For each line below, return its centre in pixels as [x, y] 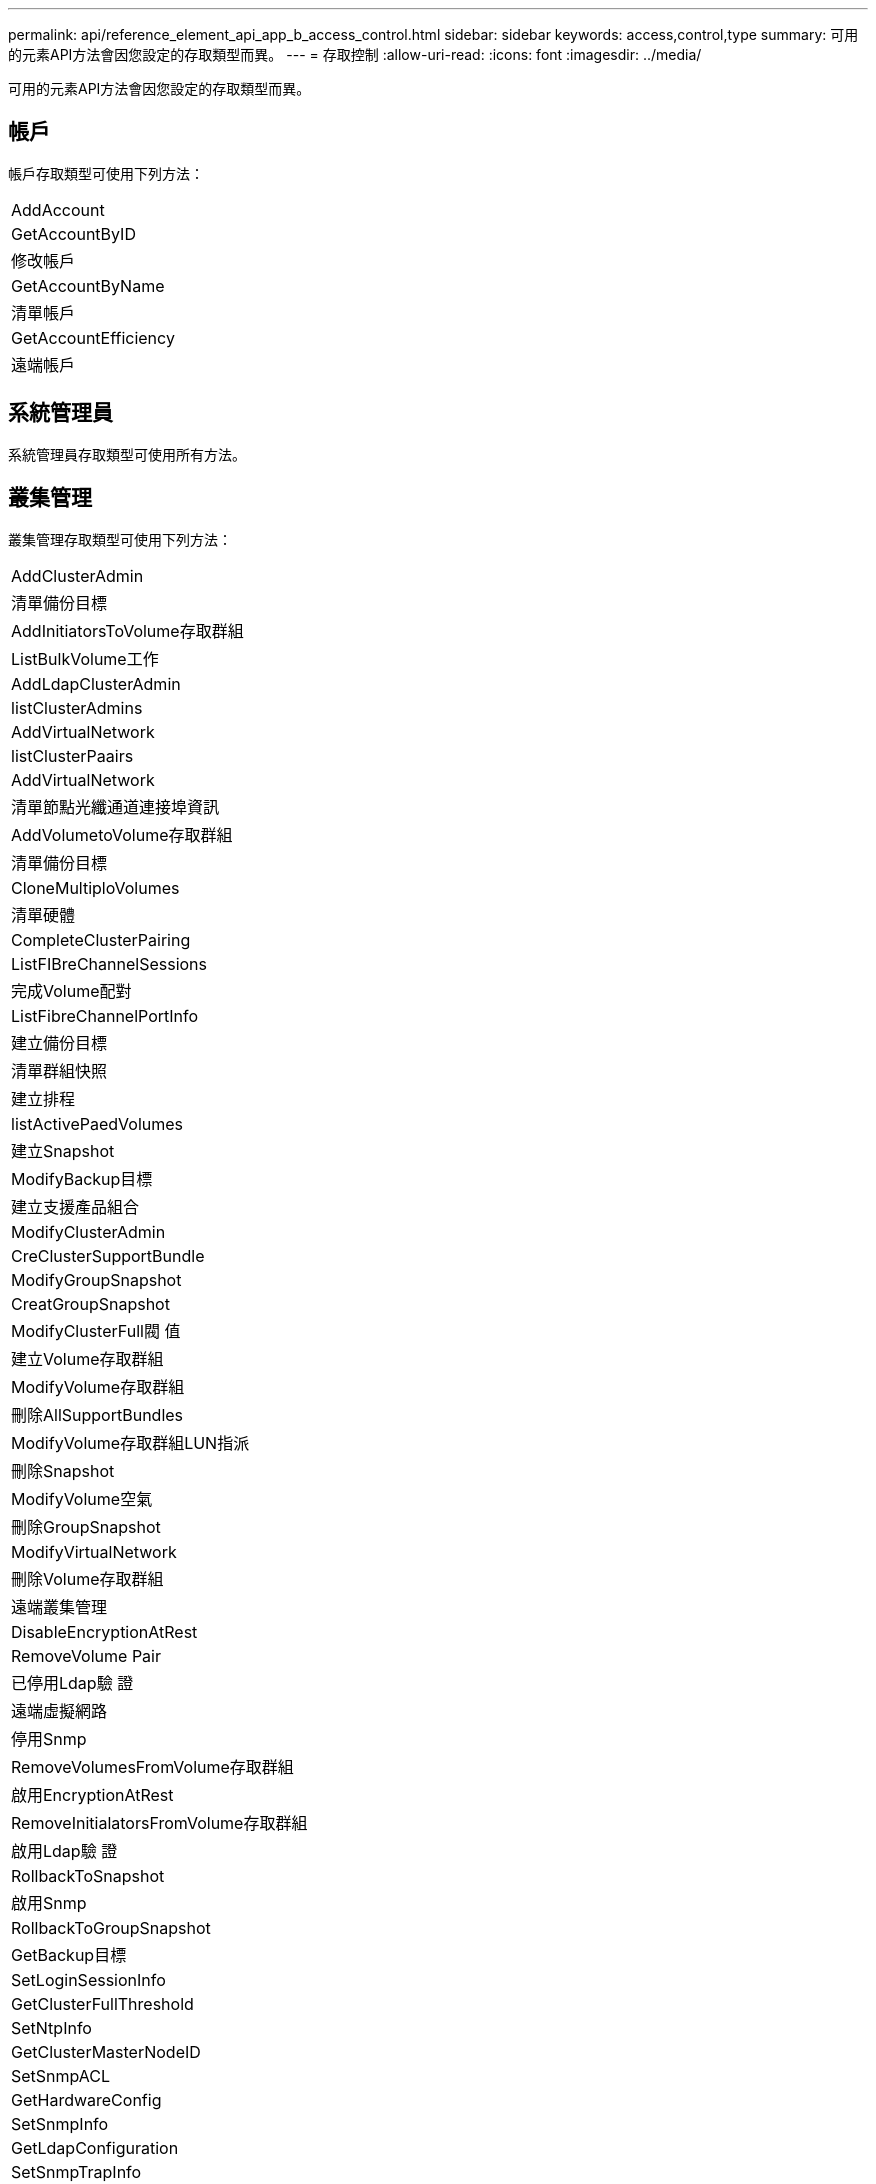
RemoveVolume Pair [86, 1655]
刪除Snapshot [63, 1470]
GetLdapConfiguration [95, 2147]
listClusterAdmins [77, 707]
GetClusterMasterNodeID [106, 2051]
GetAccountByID [73, 233]
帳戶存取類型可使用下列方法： [106, 173]
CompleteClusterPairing [101, 939]
